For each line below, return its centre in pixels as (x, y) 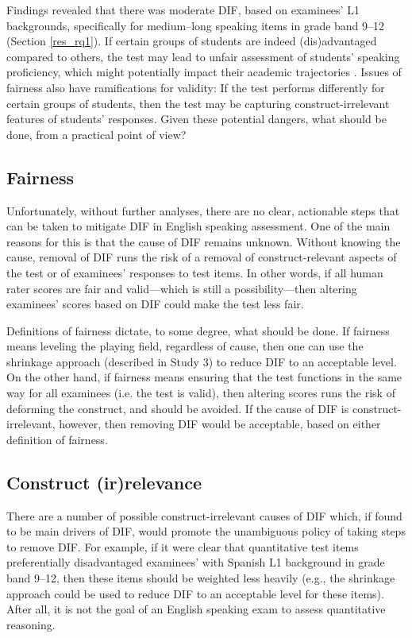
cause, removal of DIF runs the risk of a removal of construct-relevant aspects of (202, 257)
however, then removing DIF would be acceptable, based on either (220, 424)
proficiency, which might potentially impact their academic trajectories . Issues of (204, 72)
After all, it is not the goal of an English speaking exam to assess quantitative (196, 609)
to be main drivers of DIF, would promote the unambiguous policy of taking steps (206, 531)
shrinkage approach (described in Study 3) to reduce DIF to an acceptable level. (202, 361)
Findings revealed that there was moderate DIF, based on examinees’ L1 (183, 10)
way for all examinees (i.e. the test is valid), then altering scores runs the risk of (201, 393)
